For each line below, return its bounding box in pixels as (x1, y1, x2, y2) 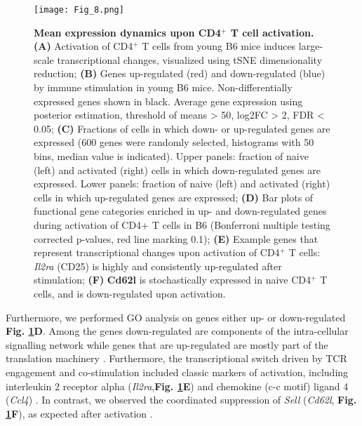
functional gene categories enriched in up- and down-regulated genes (34, 204, 327, 218)
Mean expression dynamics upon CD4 (34, 25, 221, 39)
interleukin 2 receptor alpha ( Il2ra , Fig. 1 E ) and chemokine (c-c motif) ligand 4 (6, 378, 349, 393)
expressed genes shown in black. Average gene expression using (34, 93, 303, 108)
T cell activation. (230, 25, 314, 39)
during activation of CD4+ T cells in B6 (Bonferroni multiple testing (34, 217, 330, 232)
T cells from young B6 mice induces (142, 39, 296, 53)
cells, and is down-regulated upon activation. (34, 286, 226, 300)
